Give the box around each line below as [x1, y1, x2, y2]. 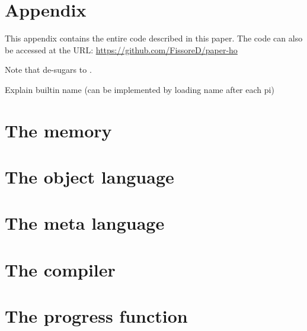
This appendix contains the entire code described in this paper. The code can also [5, 32, 303, 44]
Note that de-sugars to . [5, 63, 92, 76]
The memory [5, 118, 112, 142]
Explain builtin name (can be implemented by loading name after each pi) [5, 83, 274, 95]
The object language [5, 165, 174, 189]
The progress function [5, 304, 188, 328]
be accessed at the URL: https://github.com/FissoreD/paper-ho [5, 43, 238, 56]
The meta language [5, 211, 165, 235]
